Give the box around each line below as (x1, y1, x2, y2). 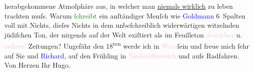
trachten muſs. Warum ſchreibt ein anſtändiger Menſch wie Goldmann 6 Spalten (4, 10, 246, 20)
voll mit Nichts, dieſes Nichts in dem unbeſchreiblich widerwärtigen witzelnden (4, 20, 239, 30)
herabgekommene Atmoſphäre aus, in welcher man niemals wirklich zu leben (4, 1, 233, 11)
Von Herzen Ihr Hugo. (4, 60, 71, 70)
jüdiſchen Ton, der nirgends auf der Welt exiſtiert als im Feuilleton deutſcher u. (4, 29, 242, 39)
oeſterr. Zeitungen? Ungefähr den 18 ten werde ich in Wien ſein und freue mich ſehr (4, 39, 250, 51)
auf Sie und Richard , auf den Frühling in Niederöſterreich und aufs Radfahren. (4, 50, 239, 60)
